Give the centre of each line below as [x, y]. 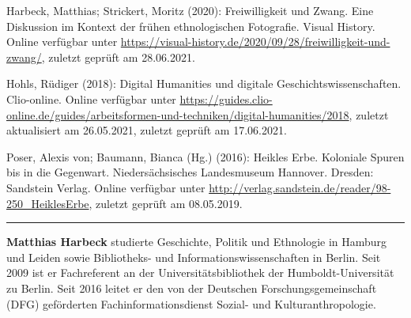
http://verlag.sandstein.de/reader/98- [300, 187]
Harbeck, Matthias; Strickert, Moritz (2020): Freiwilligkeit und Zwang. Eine [190, 10]
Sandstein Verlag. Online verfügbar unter [106, 187]
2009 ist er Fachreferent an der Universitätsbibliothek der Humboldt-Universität [200, 273]
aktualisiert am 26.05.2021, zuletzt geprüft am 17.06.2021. [147, 130]
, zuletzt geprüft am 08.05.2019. [166, 203]
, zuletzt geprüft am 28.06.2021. [118, 57]
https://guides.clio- [226, 98]
